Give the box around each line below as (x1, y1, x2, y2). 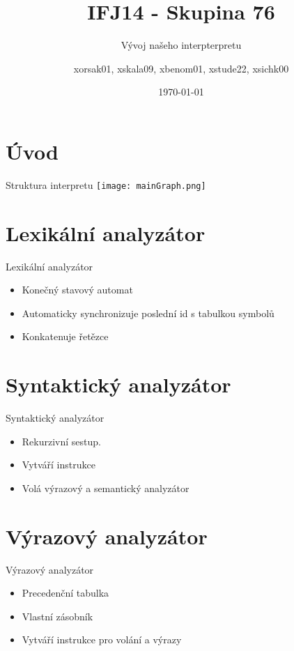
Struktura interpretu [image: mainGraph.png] (6, 177, 206, 192)
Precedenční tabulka (22, 585, 109, 600)
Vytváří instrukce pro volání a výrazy (22, 632, 182, 647)
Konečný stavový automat (22, 282, 133, 297)
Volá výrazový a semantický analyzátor (22, 480, 189, 495)
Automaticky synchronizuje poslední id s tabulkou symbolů (22, 305, 274, 320)
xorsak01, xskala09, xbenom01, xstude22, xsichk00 (73, 61, 289, 75)
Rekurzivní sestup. (22, 434, 101, 448)
